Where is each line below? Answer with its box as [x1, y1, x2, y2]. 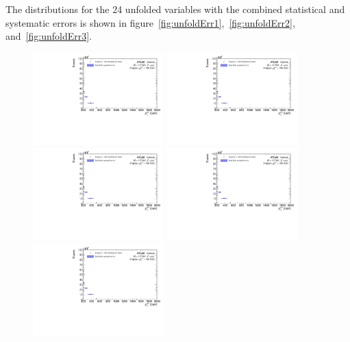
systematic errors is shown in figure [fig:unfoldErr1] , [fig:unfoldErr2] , [5, 15, 295, 29]
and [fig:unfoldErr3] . [5, 29, 92, 43]
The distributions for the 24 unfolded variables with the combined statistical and [5, 2, 345, 16]
